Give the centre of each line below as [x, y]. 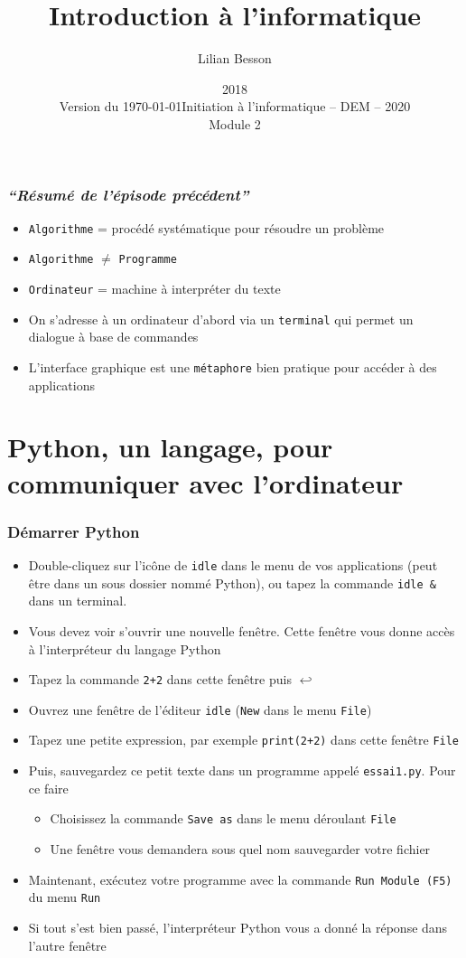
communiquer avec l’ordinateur [205, 482]
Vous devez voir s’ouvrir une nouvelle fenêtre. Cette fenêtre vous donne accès [242, 630]
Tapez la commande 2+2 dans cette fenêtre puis [160, 679]
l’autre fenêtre [67, 945]
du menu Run [65, 897]
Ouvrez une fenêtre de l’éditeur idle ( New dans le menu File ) [200, 709]
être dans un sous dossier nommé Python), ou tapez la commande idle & [232, 582]
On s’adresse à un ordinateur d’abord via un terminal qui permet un [221, 319]
